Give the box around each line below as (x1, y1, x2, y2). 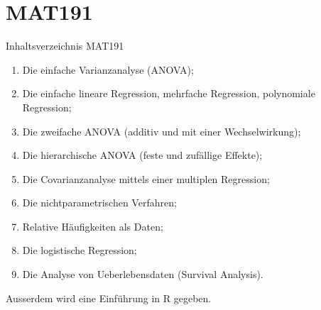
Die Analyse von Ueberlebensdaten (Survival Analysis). (22, 267, 263, 282)
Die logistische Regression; (22, 243, 137, 258)
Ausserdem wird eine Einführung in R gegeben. (6, 290, 212, 305)
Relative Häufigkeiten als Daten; (22, 218, 163, 233)
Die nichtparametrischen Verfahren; (22, 195, 177, 210)
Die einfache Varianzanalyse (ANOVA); (22, 62, 194, 77)
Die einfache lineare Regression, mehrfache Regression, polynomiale (22, 86, 315, 101)
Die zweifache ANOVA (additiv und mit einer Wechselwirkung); (22, 123, 301, 138)
